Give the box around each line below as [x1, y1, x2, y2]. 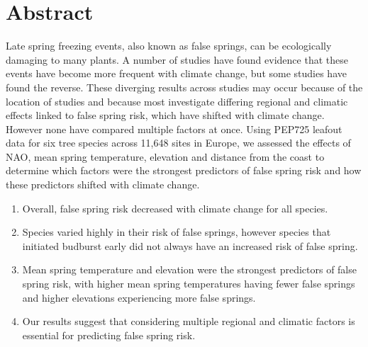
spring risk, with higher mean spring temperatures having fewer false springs [22, 276, 355, 291]
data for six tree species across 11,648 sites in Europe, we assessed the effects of [6, 135, 351, 150]
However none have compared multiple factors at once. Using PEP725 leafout [6, 121, 342, 136]
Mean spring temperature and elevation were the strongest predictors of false [22, 262, 357, 277]
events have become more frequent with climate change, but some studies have [6, 66, 347, 81]
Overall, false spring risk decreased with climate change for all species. [22, 200, 328, 215]
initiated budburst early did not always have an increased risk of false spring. [22, 238, 358, 253]
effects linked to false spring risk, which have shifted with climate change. [6, 108, 325, 123]
